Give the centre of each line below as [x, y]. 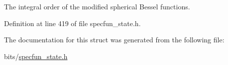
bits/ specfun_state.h [36, 56]
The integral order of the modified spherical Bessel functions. [97, 6]
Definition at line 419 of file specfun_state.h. [72, 23]
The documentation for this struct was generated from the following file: [114, 40]
